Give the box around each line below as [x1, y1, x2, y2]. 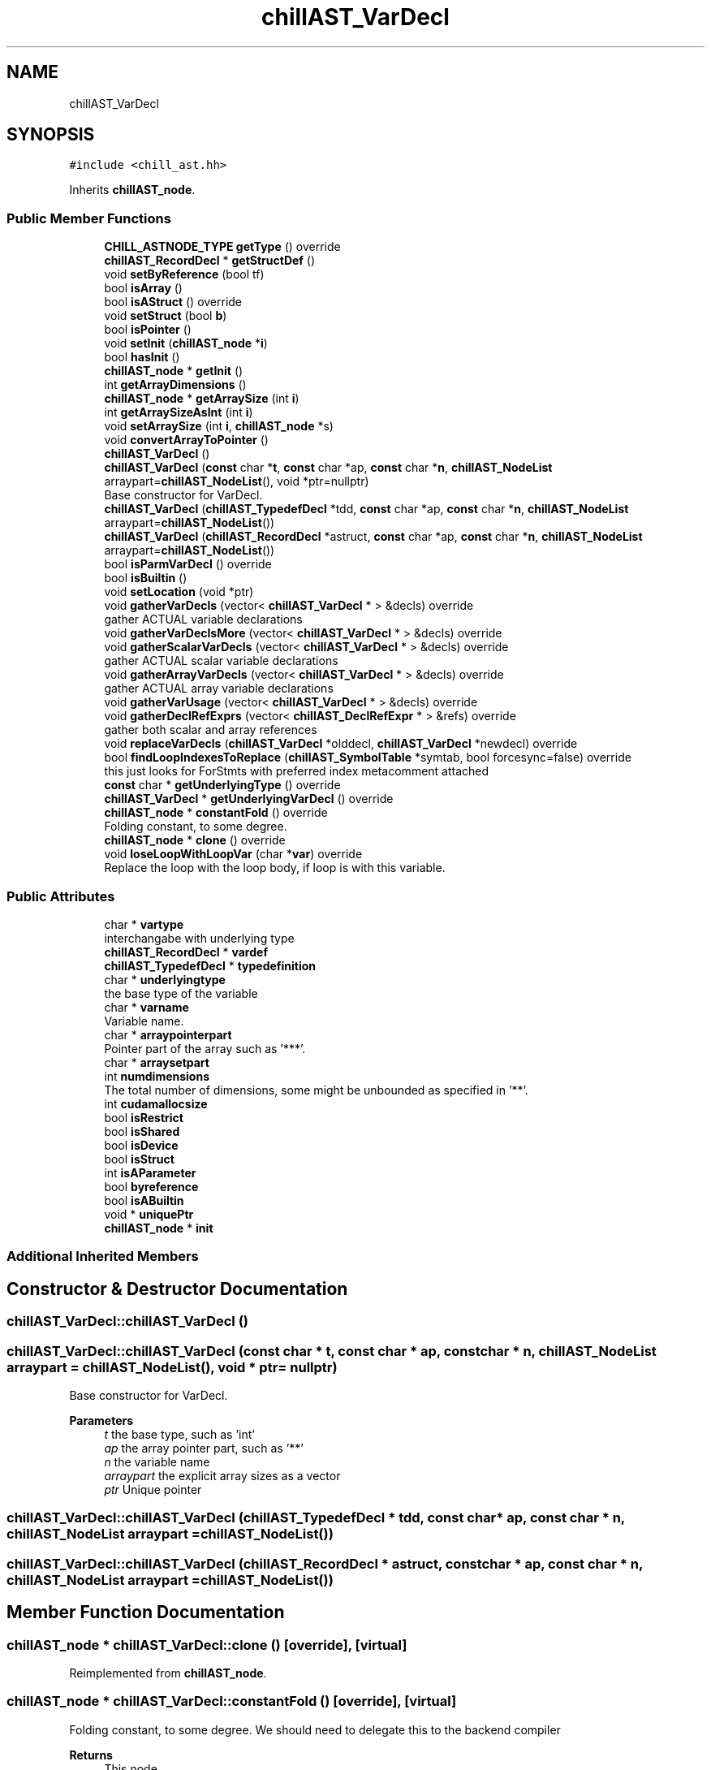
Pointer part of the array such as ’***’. [104, 1041, 306, 1056]
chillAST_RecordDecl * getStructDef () [104, 253, 316, 268]
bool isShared [104, 1124, 180, 1138]
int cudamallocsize [104, 1096, 208, 1111]
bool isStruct [104, 1151, 175, 1166]
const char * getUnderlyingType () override [104, 778, 341, 792]
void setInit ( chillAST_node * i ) [104, 336, 268, 351]
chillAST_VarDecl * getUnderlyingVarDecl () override [104, 792, 394, 806]
